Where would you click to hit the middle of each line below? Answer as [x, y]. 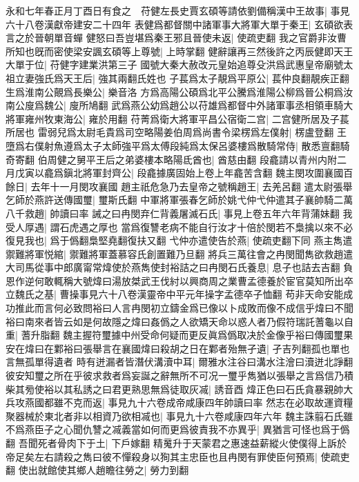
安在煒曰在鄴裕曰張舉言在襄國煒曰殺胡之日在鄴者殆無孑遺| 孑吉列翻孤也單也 [178, 348]
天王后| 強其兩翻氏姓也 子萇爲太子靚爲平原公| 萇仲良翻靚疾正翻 [206, 78]
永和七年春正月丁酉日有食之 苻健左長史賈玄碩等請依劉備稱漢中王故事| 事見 [178, 10]
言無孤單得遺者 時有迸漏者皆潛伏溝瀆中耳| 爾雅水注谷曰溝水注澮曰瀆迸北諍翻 [179, 362]
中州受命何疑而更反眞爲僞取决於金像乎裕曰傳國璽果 [237, 335]
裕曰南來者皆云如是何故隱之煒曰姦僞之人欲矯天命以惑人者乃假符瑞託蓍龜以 [175, 321]
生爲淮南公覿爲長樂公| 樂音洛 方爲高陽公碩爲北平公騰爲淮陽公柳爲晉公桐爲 [175, 91]
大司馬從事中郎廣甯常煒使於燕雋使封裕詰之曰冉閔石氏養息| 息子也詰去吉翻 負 [179, 267]
